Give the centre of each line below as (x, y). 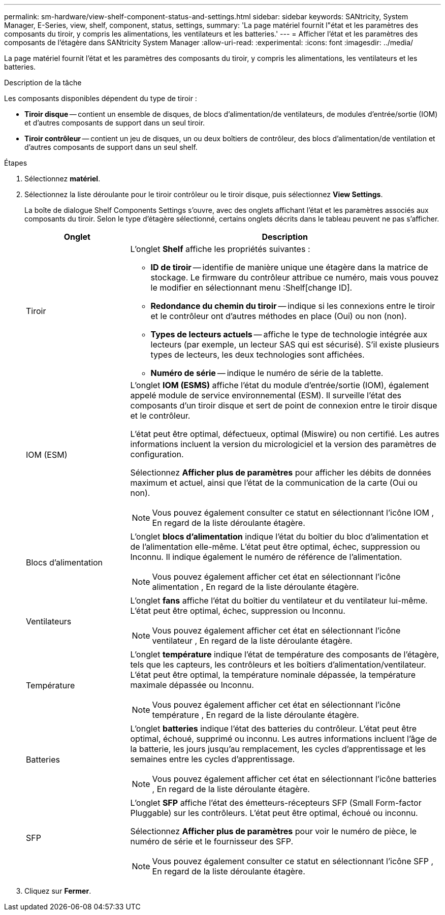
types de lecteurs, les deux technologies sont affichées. (258, 355)
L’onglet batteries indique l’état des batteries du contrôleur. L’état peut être (273, 729)
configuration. (157, 454)
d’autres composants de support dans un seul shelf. (111, 147)
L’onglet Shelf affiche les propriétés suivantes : (220, 249)
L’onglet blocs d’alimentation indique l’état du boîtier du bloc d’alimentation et (279, 537)
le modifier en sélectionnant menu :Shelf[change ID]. (251, 288)
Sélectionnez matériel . (62, 179)
